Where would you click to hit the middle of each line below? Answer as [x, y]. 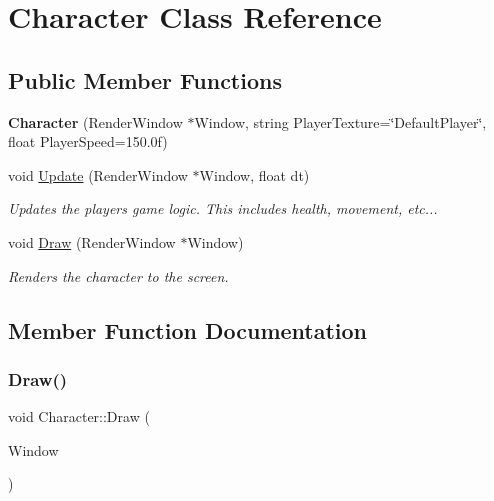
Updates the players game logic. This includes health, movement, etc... [223, 208]
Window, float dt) [254, 174]
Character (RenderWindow [95, 121]
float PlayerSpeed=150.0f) [88, 141]
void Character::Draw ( [79, 416]
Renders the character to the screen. [118, 275]
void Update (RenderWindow [98, 174]
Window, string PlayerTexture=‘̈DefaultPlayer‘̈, [340, 121]
